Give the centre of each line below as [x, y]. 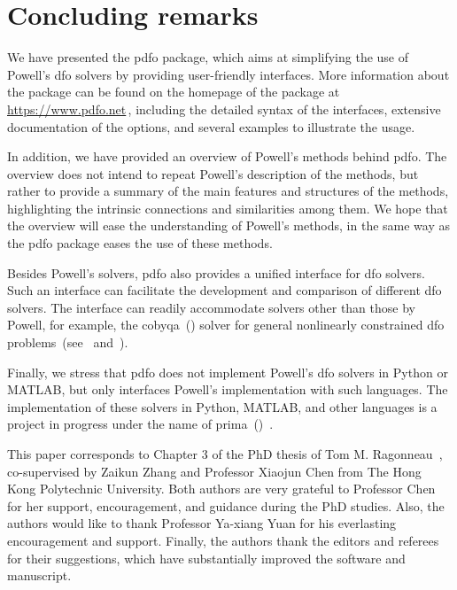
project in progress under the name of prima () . [140, 424]
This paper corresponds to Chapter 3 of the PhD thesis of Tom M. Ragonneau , [225, 454]
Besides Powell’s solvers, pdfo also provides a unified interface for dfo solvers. [216, 272]
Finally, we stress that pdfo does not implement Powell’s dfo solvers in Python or [228, 372]
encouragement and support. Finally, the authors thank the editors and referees [223, 540]
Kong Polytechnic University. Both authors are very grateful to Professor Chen [221, 489]
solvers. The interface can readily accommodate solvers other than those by [211, 307]
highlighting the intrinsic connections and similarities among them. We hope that [228, 208]
